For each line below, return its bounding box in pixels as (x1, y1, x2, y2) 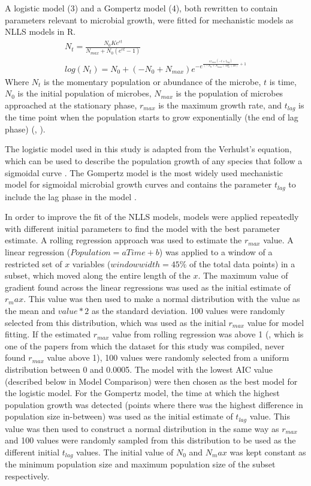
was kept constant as (230, 445, 306, 458)
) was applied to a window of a (159, 246, 273, 258)
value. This (249, 410, 291, 422)
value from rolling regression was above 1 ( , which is (112, 328, 304, 340)
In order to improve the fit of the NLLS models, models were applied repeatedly (5, 210, 299, 223)
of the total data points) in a (189, 257, 295, 270)
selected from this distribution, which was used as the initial (5, 316, 226, 328)
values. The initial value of (76, 445, 174, 458)
